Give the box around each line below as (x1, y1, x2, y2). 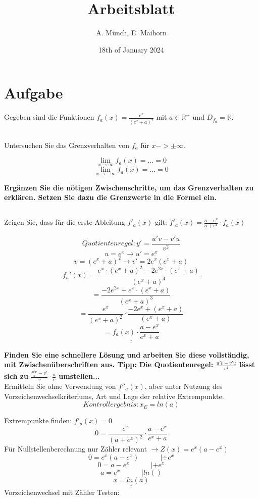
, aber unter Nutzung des (144, 381, 223, 391)
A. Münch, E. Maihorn (96, 27, 167, 38)
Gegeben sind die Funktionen (4, 112, 94, 122)
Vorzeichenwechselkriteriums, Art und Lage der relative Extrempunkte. (4, 390, 224, 401)
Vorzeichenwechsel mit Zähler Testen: (4, 487, 120, 497)
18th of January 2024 (98, 44, 164, 55)
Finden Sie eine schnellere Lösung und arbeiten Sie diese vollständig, (4, 349, 249, 360)
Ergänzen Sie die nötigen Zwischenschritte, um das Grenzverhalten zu (4, 182, 254, 192)
